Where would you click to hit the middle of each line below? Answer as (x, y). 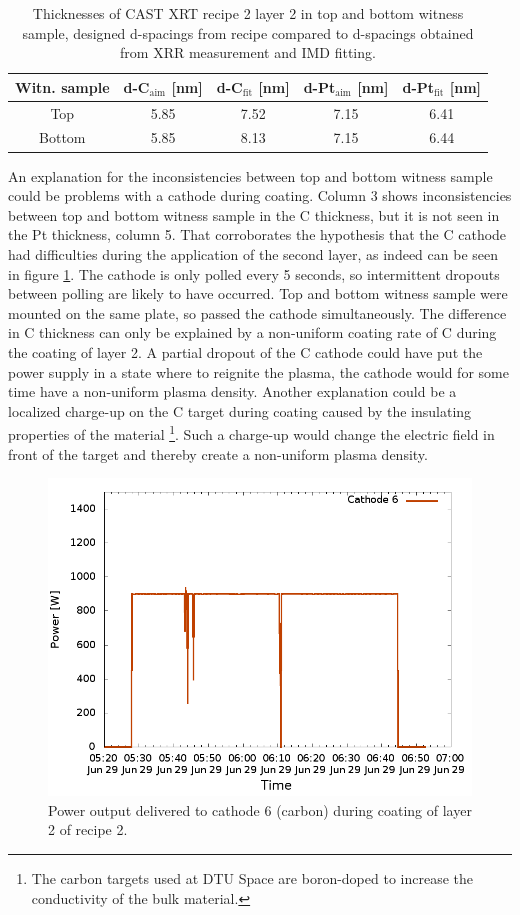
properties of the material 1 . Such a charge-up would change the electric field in (251, 432)
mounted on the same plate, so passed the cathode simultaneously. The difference (257, 312)
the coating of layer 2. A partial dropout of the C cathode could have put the (245, 351)
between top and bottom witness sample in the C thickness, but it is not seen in (254, 214)
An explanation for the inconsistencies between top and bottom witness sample (250, 175)
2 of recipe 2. (88, 829)
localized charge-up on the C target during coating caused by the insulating (240, 410)
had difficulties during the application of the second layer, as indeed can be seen (253, 253)
